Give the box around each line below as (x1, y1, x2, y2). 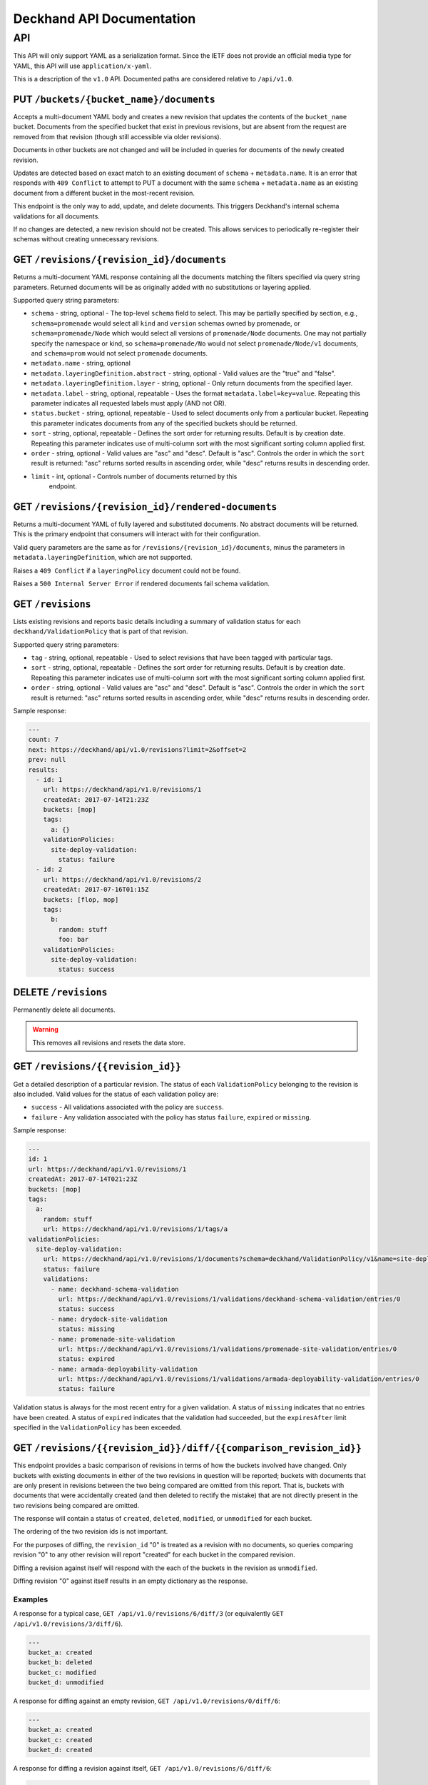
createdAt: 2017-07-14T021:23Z (28, 1175, 138, 1183)
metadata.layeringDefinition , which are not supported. (13, 553, 193, 562)
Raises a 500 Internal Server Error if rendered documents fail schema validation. (13, 579, 270, 588)
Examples (13, 1594, 49, 1604)
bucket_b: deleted (28, 1659, 93, 1666)
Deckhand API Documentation (13, 11, 196, 26)
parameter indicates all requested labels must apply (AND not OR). (31, 398, 227, 407)
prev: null (28, 755, 66, 764)
